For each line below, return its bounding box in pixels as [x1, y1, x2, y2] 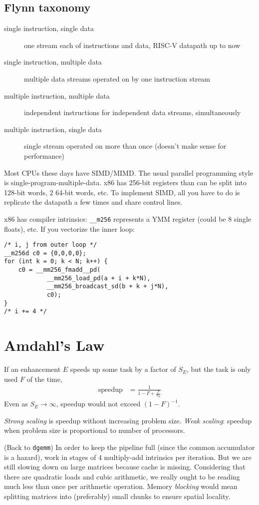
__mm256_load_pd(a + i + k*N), [46, 274, 151, 282]
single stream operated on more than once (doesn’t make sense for [24, 141, 227, 151]
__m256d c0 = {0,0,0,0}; [4, 249, 86, 257]
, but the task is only [186, 364, 251, 374]
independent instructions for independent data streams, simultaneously [24, 107, 241, 118]
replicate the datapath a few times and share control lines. [4, 197, 183, 207]
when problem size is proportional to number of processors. [4, 425, 185, 435]
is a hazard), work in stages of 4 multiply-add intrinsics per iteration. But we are [4, 451, 252, 462]
